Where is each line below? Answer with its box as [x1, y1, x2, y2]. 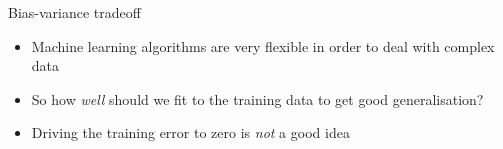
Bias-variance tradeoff [8, 2, 141, 22]
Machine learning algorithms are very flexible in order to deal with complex [31, 35, 495, 56]
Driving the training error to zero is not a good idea [31, 122, 350, 143]
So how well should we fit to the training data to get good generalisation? [31, 88, 484, 109]
